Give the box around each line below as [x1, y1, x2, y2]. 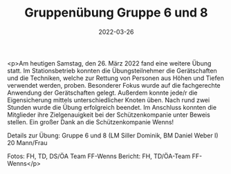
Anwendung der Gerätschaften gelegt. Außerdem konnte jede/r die [7, 88, 198, 97]
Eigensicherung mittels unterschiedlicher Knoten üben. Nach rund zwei [7, 95, 210, 104]
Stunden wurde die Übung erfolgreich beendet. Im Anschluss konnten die [7, 103, 216, 111]
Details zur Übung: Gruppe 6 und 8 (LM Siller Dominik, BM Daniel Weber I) [7, 131, 219, 139]
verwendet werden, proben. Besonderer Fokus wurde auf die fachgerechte [7, 81, 221, 89]
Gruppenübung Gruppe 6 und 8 [24, 5, 209, 21]
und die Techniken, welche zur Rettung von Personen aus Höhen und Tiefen [7, 74, 225, 82]
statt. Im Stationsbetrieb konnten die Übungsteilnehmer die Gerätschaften [7, 66, 218, 75]
